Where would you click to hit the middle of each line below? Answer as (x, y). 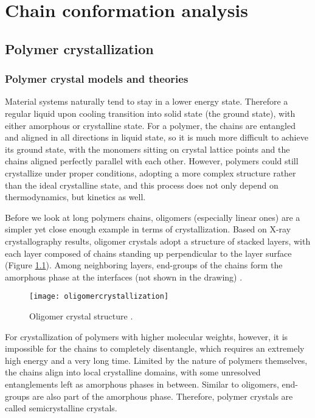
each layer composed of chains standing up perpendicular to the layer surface (148, 253)
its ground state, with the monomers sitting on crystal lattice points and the (147, 149)
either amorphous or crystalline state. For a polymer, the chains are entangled (150, 125)
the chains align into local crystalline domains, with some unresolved (133, 372)
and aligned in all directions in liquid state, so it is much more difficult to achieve (157, 137)
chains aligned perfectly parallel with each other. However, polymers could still (152, 161)
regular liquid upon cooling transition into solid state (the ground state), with (150, 113)
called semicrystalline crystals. (61, 408)
